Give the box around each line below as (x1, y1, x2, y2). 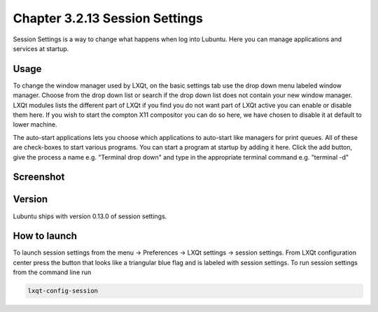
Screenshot (13, 171, 65, 183)
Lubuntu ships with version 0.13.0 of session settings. (13, 212, 167, 220)
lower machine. (13, 120, 57, 129)
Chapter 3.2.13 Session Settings (13, 10, 203, 26)
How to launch (13, 230, 77, 242)
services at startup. (13, 44, 69, 52)
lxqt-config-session (27, 287, 98, 295)
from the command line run (13, 268, 92, 276)
